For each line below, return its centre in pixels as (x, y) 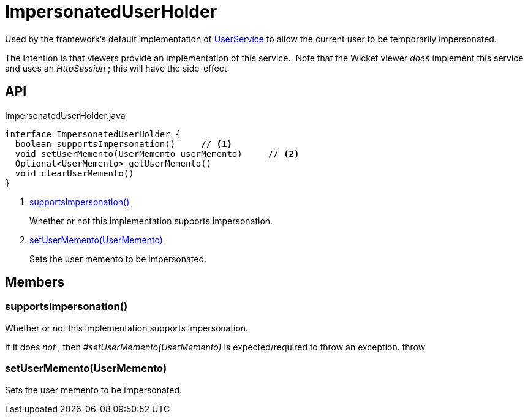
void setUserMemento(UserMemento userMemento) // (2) (157, 153)
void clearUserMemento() (74, 173)
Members (35, 282)
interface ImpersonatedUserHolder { (93, 134)
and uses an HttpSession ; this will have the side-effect (116, 68)
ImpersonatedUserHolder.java (65, 115)
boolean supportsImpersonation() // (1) (123, 144)
